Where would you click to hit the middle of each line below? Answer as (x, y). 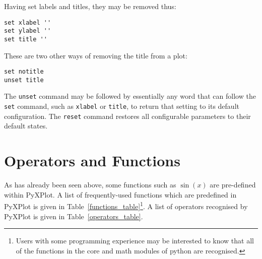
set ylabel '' (28, 31)
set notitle (24, 72)
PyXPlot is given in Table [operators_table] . (74, 216)
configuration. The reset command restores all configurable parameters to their (127, 116)
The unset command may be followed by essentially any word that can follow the (130, 96)
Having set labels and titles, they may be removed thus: (90, 6)
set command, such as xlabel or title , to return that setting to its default (122, 106)
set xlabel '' (28, 22)
